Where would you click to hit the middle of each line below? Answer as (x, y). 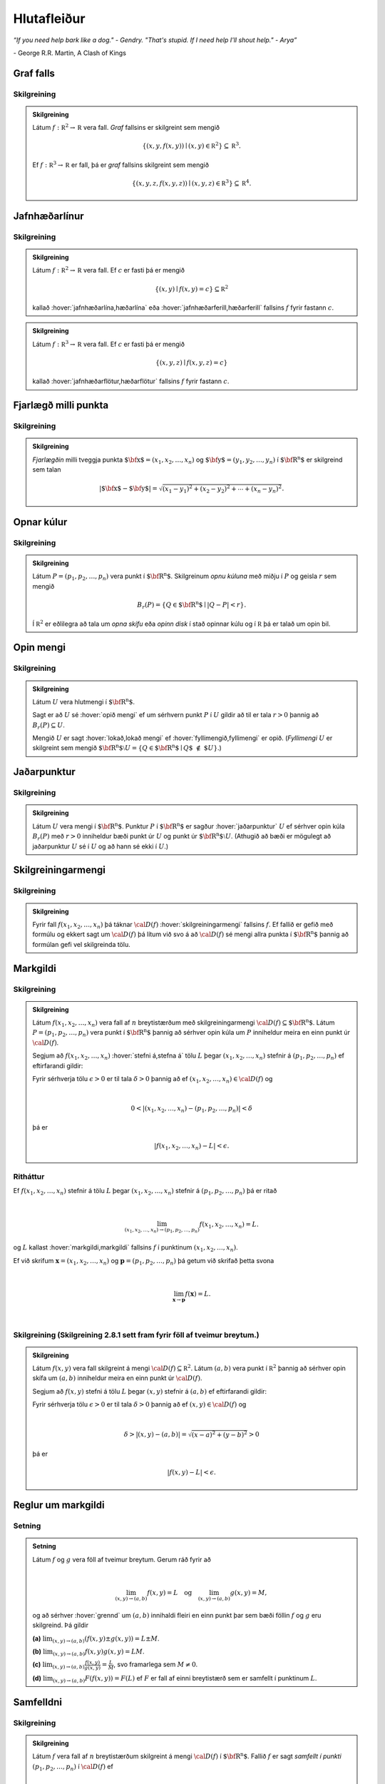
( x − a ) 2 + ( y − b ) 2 (219, 1434)
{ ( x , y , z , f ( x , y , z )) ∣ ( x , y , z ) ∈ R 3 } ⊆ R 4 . (192, 183)
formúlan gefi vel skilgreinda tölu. (82, 944)
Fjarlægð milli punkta (61, 406)
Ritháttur (29, 1176)
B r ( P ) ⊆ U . (49, 726)
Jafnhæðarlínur (49, 216)
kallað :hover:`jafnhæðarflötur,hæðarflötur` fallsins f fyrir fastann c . (131, 381)
